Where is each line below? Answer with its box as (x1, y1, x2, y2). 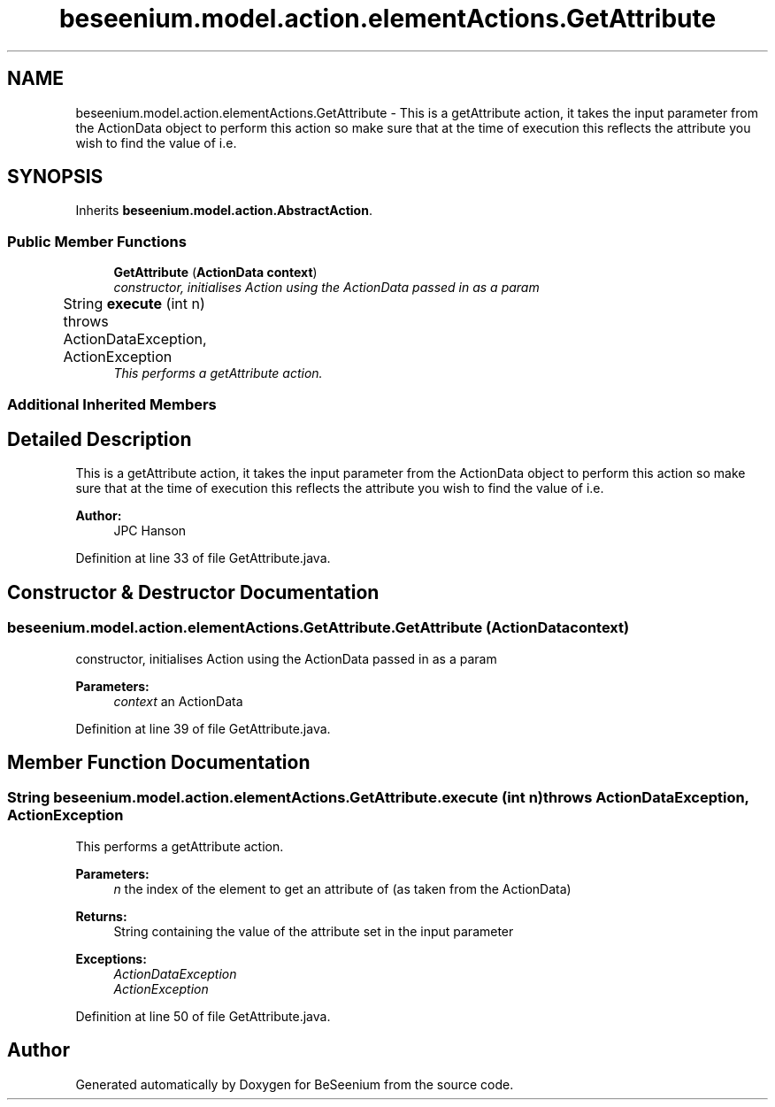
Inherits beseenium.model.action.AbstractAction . (75, 203, 372, 219)
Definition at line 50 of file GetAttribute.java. (75, 1008, 331, 1024)
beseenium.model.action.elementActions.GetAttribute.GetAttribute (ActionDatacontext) (7, 619, 630, 637)
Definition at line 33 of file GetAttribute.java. (75, 550, 331, 566)
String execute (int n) (63, 295, 205, 313)
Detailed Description (7, 427, 192, 450)
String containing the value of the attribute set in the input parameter (113, 923, 514, 939)
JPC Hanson (113, 523, 187, 539)
